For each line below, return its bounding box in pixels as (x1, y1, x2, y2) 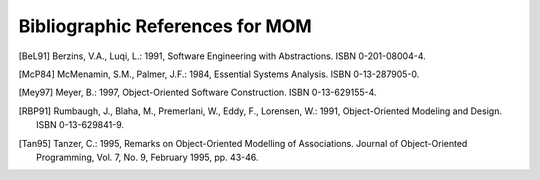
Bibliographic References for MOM (18, 15, 312, 37)
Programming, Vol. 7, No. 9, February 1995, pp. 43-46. (36, 151, 259, 163)
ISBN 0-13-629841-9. (36, 119, 125, 131)
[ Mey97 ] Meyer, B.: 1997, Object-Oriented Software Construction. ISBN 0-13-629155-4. (18, 86, 377, 99)
